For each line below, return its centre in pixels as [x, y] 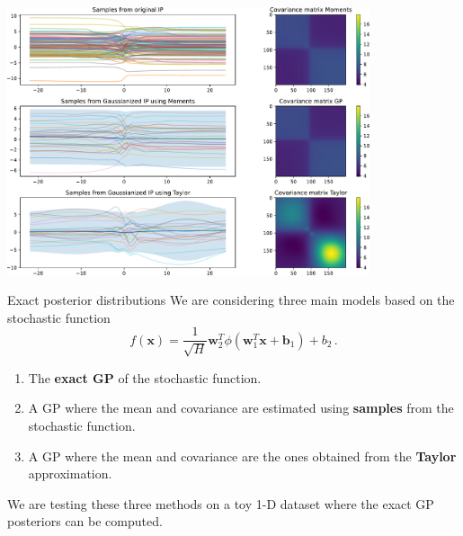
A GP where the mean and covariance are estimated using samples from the [241, 408]
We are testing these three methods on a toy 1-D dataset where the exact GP [221, 503]
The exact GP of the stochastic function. [145, 377]
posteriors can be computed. [85, 521]
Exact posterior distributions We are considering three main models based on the [231, 300]
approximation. [70, 473]
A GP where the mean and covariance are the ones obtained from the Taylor [242, 456]
